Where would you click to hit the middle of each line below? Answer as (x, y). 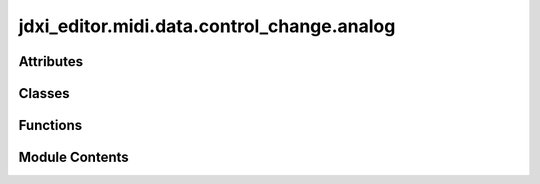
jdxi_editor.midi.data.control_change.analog (207, 26)
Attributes (51, 61)
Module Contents (73, 157)
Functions (50, 125)
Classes (44, 93)
